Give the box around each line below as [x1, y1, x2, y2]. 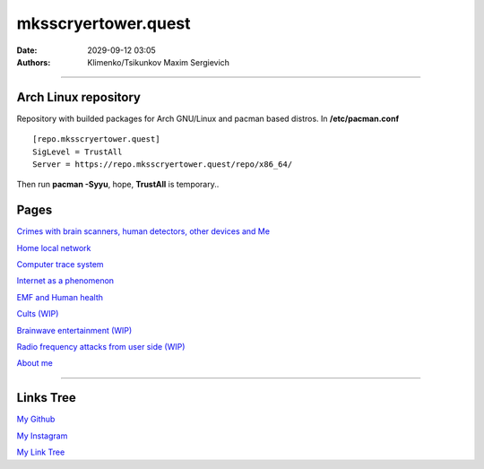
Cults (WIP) [16, 308, 59, 319]
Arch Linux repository [16, 90, 141, 105]
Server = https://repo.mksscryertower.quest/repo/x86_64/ [32, 160, 293, 169]
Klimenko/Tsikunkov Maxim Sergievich [87, 56, 230, 67]
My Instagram [16, 430, 68, 441]
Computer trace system [16, 259, 104, 270]
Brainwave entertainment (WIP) [16, 325, 133, 335]
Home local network [16, 242, 91, 253]
